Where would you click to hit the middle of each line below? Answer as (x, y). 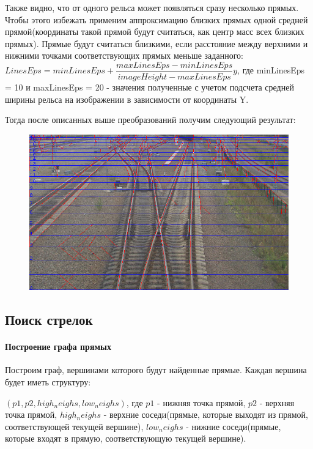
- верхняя (277, 402)
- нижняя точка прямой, (201, 402)
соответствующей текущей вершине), (74, 426)
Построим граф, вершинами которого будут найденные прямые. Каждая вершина (156, 370)
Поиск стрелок (49, 320)
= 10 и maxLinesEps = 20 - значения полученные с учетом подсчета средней (149, 87)
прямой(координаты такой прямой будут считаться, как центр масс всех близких (155, 32)
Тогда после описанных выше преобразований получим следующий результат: (150, 120)
